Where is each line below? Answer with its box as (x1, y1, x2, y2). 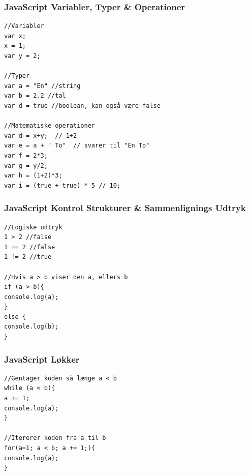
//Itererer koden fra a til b (4, 434, 106, 442)
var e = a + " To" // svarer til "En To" (4, 142, 150, 150)
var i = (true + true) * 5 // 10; (4, 182, 121, 189)
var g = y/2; (4, 162, 48, 169)
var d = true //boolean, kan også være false (4, 102, 161, 109)
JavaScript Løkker (4, 352, 80, 365)
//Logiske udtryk (4, 223, 63, 231)
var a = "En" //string (4, 82, 81, 90)
